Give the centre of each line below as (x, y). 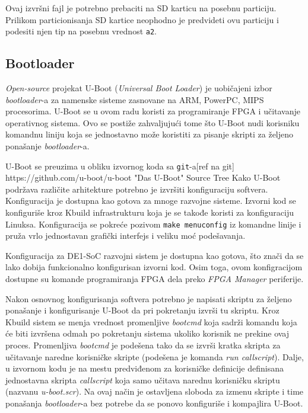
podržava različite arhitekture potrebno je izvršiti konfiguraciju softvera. (137, 189)
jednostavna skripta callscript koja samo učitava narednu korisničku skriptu (143, 380)
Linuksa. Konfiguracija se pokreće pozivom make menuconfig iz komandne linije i (153, 224)
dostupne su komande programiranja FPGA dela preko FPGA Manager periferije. (155, 279)
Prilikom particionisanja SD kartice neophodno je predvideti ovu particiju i (142, 19)
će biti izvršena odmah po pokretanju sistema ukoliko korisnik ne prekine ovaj (147, 333)
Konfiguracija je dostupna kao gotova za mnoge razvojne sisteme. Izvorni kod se (151, 201)
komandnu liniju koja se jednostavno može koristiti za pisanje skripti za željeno (150, 134)
